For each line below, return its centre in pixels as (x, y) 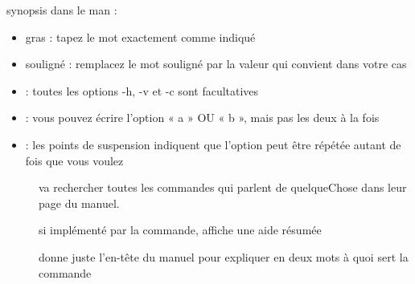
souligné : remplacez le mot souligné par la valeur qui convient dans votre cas (216, 64)
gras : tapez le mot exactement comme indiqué (140, 37)
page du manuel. (79, 203)
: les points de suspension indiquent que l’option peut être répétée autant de (213, 144)
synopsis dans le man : (62, 10)
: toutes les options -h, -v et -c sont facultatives (142, 90)
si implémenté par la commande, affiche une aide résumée (180, 230)
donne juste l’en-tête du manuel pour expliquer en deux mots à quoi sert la (224, 256)
